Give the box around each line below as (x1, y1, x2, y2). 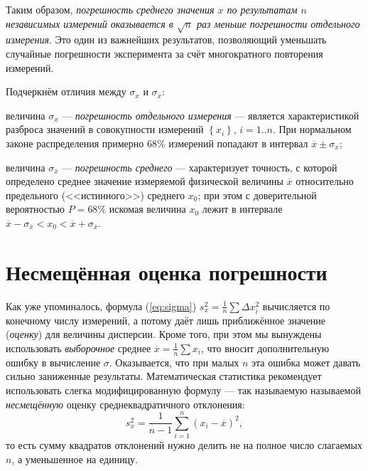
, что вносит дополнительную (201, 340, 330, 355)
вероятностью (6, 201, 65, 216)
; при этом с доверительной (197, 187, 317, 202)
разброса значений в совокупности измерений (6, 122, 204, 137)
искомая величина (109, 201, 186, 216)
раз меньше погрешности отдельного (197, 16, 360, 31)
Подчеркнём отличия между (6, 84, 126, 99)
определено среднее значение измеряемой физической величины (6, 174, 283, 189)
